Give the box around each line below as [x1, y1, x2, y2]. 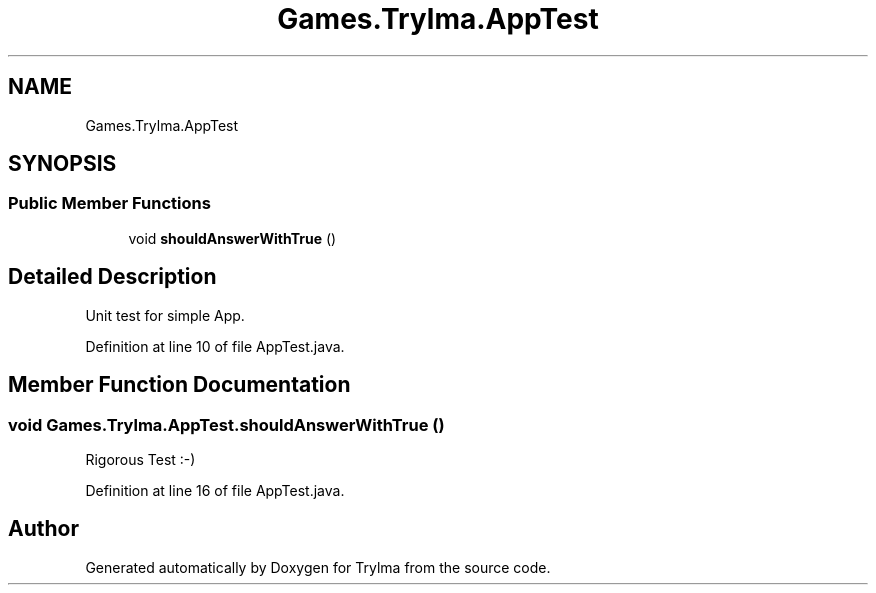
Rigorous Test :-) [85, 450, 196, 468]
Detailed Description [8, 264, 217, 290]
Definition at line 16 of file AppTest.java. [85, 481, 345, 499]
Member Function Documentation [8, 372, 351, 398]
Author [8, 516, 79, 542]
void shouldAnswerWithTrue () [128, 229, 337, 247]
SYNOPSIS [8, 151, 117, 177]
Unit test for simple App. [85, 306, 245, 324]
